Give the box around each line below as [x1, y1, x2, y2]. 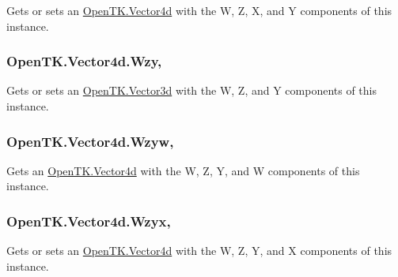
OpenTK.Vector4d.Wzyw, [6, 131, 174, 151]
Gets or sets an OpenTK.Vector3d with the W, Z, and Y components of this [6, 82, 377, 99]
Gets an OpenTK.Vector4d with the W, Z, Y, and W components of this [6, 162, 360, 178]
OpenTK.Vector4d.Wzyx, [6, 211, 171, 230]
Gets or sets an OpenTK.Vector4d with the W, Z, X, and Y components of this [6, 2, 392, 18]
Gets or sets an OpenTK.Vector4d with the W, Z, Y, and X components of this [6, 242, 392, 259]
